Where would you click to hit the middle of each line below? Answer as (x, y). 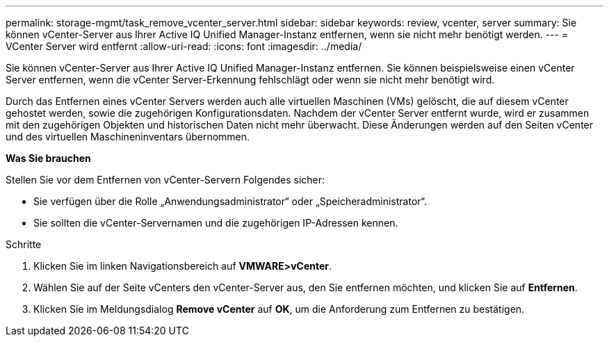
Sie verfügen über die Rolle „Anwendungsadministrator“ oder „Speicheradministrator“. (230, 201)
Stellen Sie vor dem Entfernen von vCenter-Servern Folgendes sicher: (165, 180)
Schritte (24, 244)
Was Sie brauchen (48, 158)
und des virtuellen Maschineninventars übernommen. (128, 137)
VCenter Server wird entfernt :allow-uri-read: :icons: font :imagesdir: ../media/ (184, 46)
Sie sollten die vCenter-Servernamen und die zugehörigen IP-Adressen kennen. (216, 223)
